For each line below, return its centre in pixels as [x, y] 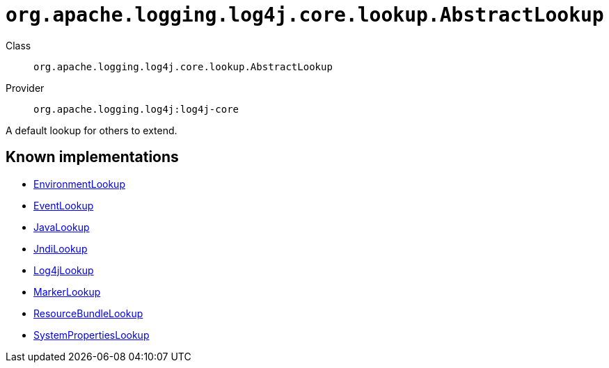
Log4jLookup [64, 270]
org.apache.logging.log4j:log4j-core [136, 109]
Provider [25, 88]
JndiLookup [61, 248]
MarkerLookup [67, 291]
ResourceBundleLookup [88, 313]
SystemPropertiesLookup [92, 335]
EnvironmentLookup [79, 184]
